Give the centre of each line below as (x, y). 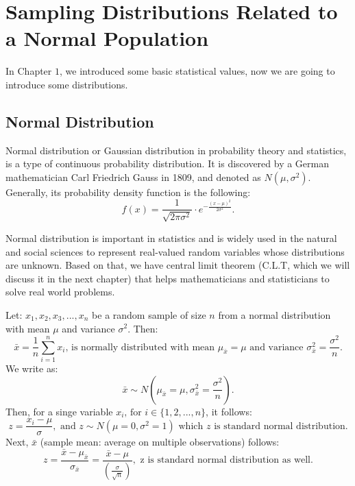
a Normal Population (107, 38)
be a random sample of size (149, 314)
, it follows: (229, 411)
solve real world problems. (60, 292)
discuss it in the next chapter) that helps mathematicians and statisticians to (168, 278)
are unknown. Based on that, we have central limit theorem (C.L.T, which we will (178, 265)
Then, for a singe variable (59, 411)
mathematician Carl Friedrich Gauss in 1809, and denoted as (133, 177)
